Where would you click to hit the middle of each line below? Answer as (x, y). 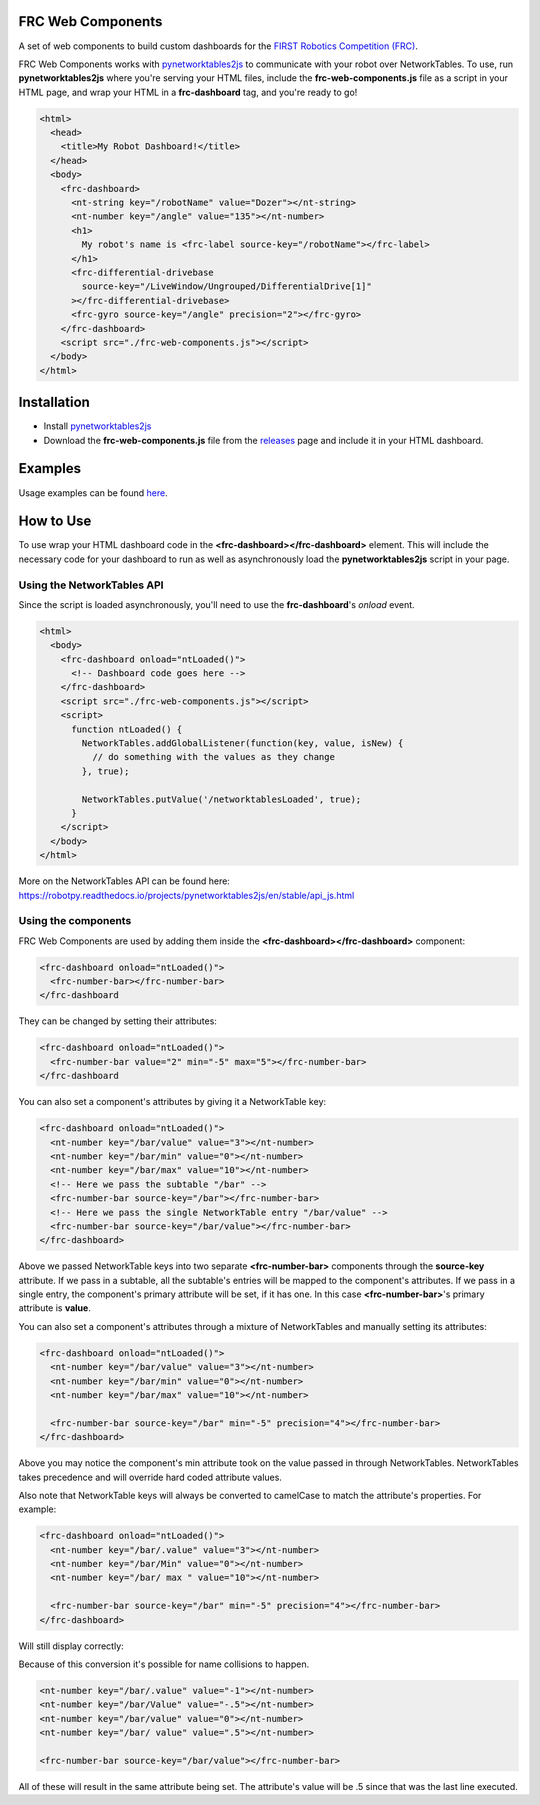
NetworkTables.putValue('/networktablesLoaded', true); (221, 799)
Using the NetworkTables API (91, 585)
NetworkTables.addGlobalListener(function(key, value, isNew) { (242, 743)
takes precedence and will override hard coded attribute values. (150, 1477)
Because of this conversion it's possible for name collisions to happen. (164, 1664)
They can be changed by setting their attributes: (117, 1021)
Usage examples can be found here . (93, 492)
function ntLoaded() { (127, 729)
